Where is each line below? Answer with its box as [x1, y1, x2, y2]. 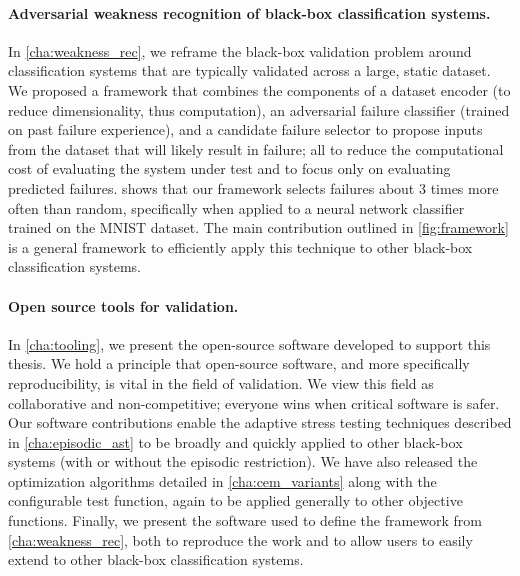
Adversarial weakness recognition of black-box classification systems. [8, 2, 491, 23]
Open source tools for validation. [8, 295, 239, 316]
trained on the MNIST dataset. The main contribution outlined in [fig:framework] [8, 217, 509, 238]
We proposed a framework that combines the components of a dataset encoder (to [8, 79, 511, 100]
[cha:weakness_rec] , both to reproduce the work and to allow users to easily [8, 529, 473, 550]
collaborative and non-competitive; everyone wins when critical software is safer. [8, 392, 500, 413]
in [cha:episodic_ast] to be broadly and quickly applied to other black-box [8, 431, 463, 452]
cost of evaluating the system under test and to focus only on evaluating [8, 158, 451, 179]
